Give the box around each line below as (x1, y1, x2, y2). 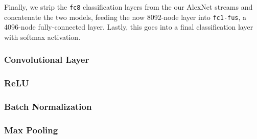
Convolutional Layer (4, 53, 89, 66)
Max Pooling (4, 123, 58, 136)
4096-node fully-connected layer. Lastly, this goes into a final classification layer (4, 21, 253, 32)
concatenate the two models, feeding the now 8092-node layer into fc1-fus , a (4, 11, 247, 22)
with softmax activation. (4, 31, 81, 42)
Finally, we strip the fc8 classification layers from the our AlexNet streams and (4, 2, 253, 12)
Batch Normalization (4, 100, 92, 113)
